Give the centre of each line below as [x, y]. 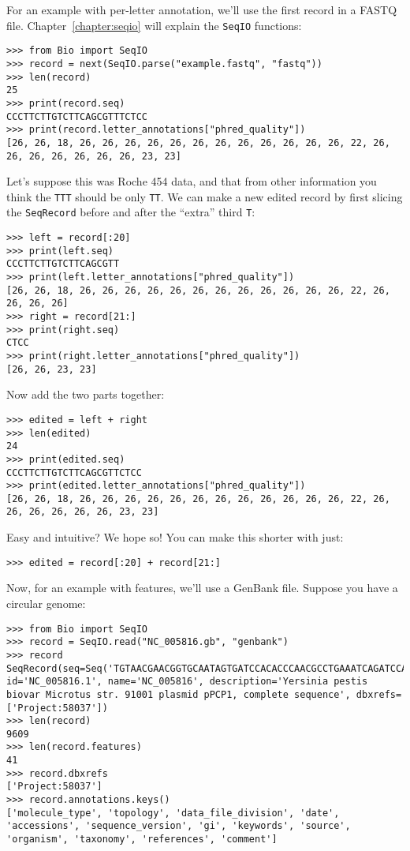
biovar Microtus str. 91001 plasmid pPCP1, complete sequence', [179, 694]
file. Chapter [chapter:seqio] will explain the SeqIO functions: [154, 25]
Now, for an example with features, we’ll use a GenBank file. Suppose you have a [202, 588]
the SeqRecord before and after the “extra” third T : [131, 212]
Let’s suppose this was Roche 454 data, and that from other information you [192, 181]
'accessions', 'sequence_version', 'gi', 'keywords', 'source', [179, 826]
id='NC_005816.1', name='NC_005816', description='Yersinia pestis [187, 682]
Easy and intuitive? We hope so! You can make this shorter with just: [175, 537]
